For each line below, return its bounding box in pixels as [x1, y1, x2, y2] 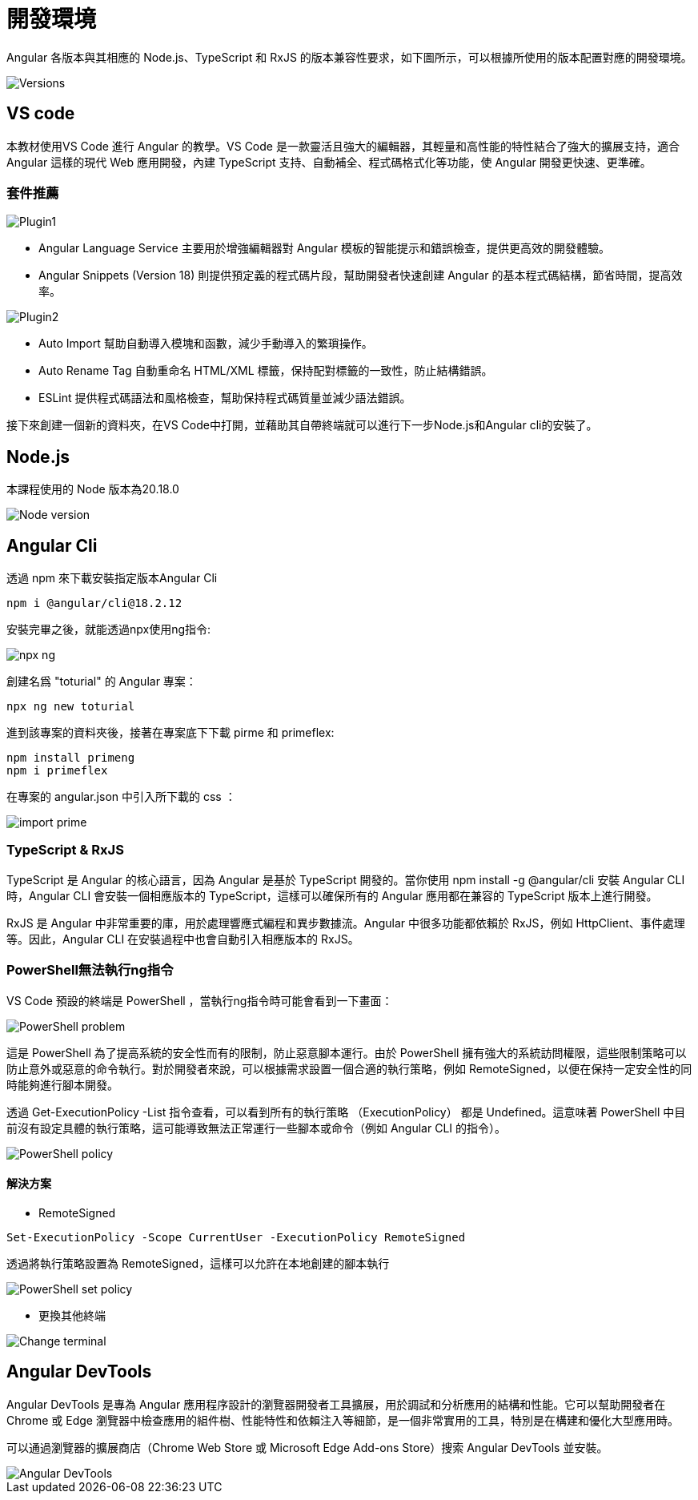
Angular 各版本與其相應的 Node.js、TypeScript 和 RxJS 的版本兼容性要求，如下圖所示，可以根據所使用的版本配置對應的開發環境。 [6, 50, 692, 64]
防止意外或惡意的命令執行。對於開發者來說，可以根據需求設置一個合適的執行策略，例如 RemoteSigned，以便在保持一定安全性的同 [6, 1061, 692, 1076]
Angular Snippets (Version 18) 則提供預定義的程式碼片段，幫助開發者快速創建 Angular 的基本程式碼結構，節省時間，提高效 [38, 268, 683, 283]
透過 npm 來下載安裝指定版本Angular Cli [6, 571, 218, 585]
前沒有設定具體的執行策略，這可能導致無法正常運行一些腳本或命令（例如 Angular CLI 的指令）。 [6, 1120, 507, 1135]
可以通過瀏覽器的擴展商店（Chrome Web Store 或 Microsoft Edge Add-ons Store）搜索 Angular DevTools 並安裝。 [6, 1440, 608, 1454]
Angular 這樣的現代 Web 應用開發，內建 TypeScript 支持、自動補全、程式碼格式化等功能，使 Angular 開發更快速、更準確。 [6, 155, 652, 169]
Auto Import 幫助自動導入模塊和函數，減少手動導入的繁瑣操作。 [38, 336, 373, 351]
